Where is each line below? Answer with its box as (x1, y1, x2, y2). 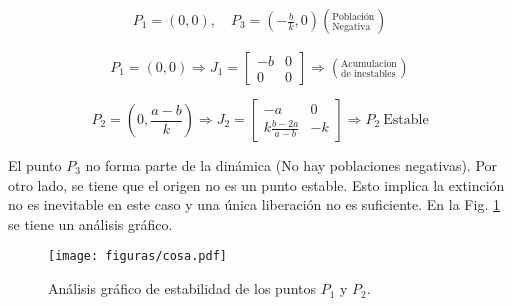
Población (332, 11, 375, 22)
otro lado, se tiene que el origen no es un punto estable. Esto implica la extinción (8, 174, 505, 195)
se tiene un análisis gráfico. (8, 213, 173, 234)
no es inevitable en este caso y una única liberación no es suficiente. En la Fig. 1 (8, 194, 500, 215)
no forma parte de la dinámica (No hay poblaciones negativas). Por (85, 155, 498, 176)
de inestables (341, 69, 396, 80)
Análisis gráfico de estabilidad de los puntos (48, 278, 316, 299)
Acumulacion (341, 58, 397, 69)
